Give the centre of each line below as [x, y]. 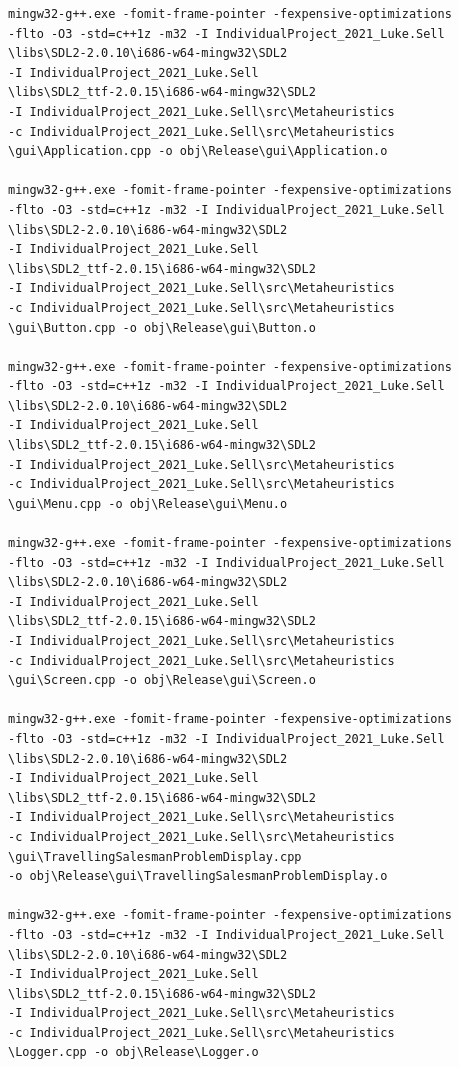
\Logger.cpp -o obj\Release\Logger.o [133, 1052]
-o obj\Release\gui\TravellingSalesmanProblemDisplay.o [198, 876]
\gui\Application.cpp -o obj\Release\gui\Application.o [198, 151]
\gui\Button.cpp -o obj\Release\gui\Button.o [162, 327]
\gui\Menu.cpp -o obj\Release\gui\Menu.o [148, 503]
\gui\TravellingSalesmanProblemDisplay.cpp [155, 856]
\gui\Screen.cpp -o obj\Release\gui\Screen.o [162, 680]
